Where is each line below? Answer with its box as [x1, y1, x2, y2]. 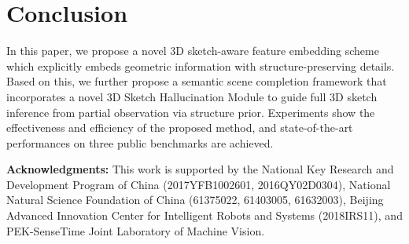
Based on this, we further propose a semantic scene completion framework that [6, 73, 387, 89]
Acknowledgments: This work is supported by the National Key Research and [6, 161, 394, 177]
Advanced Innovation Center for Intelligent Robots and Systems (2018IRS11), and [6, 207, 403, 224]
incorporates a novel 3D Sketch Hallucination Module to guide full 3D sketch [6, 88, 378, 104]
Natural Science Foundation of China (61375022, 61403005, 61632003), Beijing [6, 191, 384, 208]
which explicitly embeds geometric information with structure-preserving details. [6, 57, 395, 74]
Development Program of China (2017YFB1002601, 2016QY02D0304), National [6, 176, 391, 192]
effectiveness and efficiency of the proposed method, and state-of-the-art [6, 119, 353, 136]
